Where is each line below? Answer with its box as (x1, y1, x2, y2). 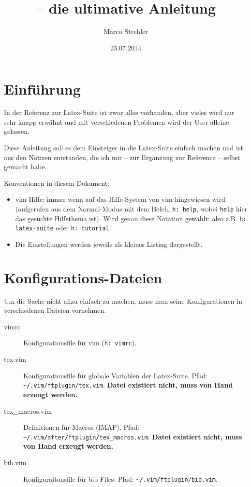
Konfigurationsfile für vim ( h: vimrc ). (23, 338, 137, 348)
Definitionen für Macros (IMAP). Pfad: (23, 422, 139, 432)
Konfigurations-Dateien (4, 267, 162, 287)
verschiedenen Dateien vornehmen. (4, 305, 106, 315)
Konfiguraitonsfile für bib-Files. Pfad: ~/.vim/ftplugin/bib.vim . (23, 473, 218, 484)
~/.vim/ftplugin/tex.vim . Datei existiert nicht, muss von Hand (23, 380, 233, 390)
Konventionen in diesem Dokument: (4, 178, 110, 188)
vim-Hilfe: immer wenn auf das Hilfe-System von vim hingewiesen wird (15, 194, 225, 204)
